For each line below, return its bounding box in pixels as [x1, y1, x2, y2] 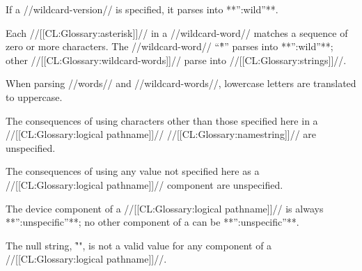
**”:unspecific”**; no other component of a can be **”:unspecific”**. [6, 215, 299, 229]
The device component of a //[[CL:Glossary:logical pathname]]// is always [6, 201, 324, 215]
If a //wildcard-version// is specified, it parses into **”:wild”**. [6, 2, 278, 16]
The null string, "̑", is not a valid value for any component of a [6, 238, 272, 252]
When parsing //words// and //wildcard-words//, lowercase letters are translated [6, 76, 356, 91]
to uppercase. [6, 89, 63, 104]
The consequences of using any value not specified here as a [6, 164, 260, 178]
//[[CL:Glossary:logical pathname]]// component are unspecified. [6, 177, 283, 192]
